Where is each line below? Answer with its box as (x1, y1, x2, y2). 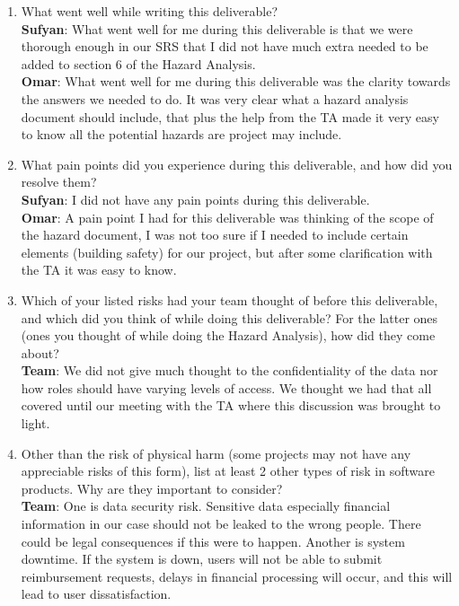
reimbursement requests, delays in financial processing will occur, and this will (21, 566, 453, 585)
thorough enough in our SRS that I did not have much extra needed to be (21, 37, 428, 56)
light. (21, 414, 50, 433)
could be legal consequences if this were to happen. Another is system (21, 531, 405, 550)
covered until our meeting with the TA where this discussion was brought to (21, 396, 441, 415)
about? (21, 343, 59, 362)
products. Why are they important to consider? (21, 479, 283, 497)
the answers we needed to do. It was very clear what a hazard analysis (21, 89, 409, 108)
